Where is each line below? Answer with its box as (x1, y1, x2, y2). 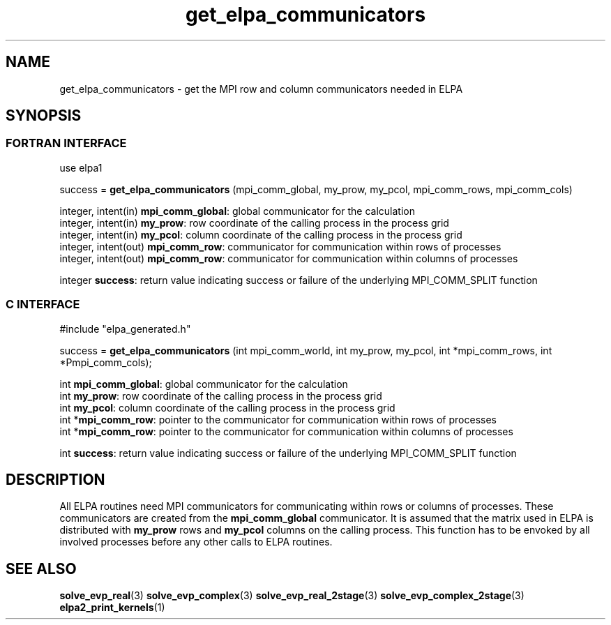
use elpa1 (59, 161, 103, 174)
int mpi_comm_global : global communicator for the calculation (59, 377, 348, 390)
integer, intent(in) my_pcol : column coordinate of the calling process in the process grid (59, 228, 462, 241)
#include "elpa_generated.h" (59, 322, 191, 335)
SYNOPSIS (6, 107, 82, 125)
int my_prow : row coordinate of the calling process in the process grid (59, 389, 382, 402)
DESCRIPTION (6, 470, 105, 488)
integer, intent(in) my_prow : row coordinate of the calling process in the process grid (59, 216, 449, 229)
